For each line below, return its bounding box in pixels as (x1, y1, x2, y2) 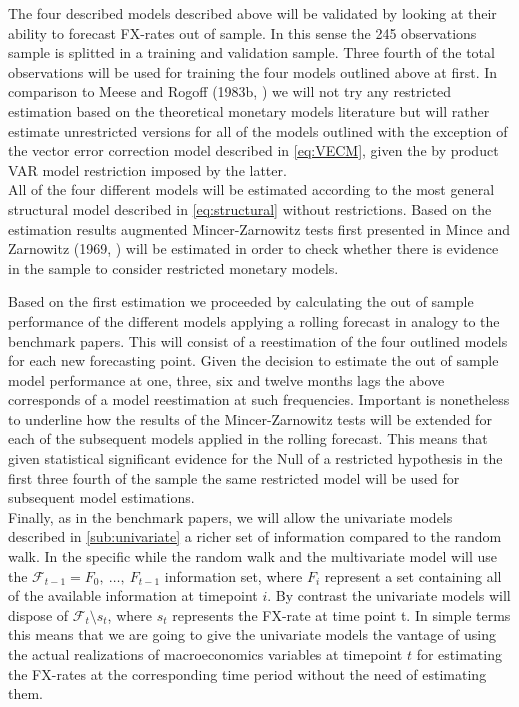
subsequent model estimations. (8, 487, 195, 508)
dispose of (8, 604, 69, 625)
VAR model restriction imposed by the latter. (8, 159, 287, 180)
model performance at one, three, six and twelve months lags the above (8, 369, 445, 390)
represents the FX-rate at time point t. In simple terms (172, 604, 511, 625)
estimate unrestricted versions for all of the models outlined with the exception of (8, 120, 508, 141)
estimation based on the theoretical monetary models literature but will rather (8, 100, 490, 121)
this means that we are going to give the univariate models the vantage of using (8, 624, 497, 645)
